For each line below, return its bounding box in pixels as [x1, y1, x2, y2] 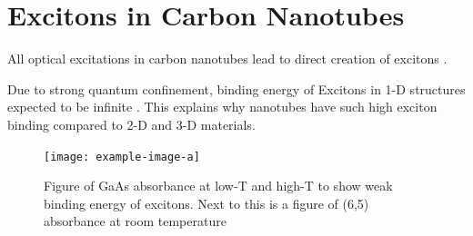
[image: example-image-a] [44, 150, 200, 163]
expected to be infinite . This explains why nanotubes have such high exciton [7, 97, 438, 116]
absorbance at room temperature [44, 211, 226, 231]
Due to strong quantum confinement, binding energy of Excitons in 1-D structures [7, 79, 466, 98]
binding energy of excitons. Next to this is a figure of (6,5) [44, 193, 369, 212]
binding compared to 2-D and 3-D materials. [7, 114, 256, 133]
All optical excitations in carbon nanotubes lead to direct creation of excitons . [7, 49, 448, 68]
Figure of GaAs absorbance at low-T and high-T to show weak [44, 176, 393, 195]
